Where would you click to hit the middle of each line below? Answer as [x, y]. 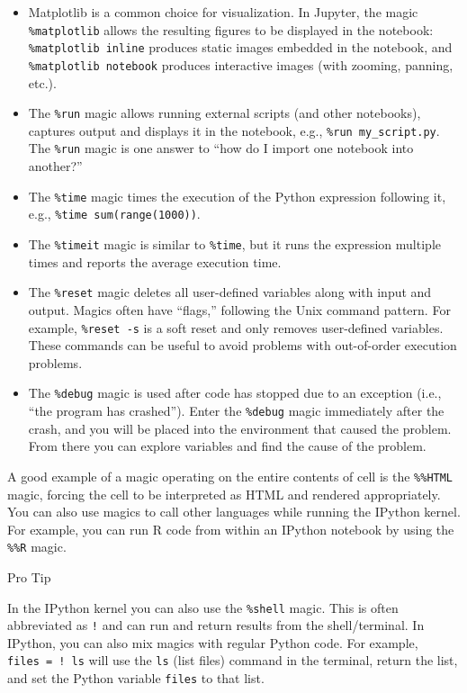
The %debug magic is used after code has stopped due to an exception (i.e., [235, 393]
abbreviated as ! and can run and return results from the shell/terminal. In [216, 625]
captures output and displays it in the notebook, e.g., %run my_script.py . [234, 130]
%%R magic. [37, 547]
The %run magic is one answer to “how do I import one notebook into [221, 148]
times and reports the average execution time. [155, 261]
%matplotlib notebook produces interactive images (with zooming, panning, [241, 64]
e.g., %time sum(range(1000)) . [114, 214]
